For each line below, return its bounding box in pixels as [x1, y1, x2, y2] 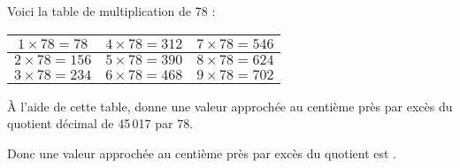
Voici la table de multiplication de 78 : [7, 2, 216, 19]
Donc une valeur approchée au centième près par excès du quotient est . [7, 143, 396, 162]
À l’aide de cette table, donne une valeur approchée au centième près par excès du [7, 96, 453, 115]
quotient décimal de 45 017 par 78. [7, 114, 194, 133]
